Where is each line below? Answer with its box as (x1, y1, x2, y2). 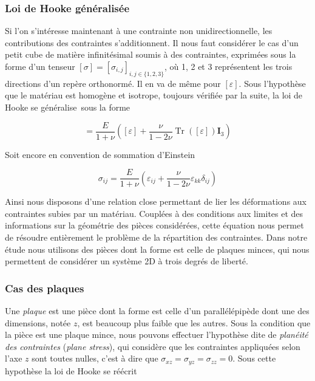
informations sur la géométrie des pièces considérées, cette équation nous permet (5, 219, 304, 232)
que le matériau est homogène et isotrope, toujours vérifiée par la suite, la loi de (5, 89, 303, 101)
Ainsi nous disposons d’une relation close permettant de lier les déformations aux (5, 195, 307, 208)
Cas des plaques (5, 280, 84, 295)
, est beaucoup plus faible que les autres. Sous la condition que (77, 316, 311, 329)
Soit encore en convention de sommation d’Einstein (5, 148, 195, 160)
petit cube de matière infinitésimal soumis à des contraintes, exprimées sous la (5, 48, 296, 61)
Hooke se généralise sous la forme (5, 100, 130, 113)
